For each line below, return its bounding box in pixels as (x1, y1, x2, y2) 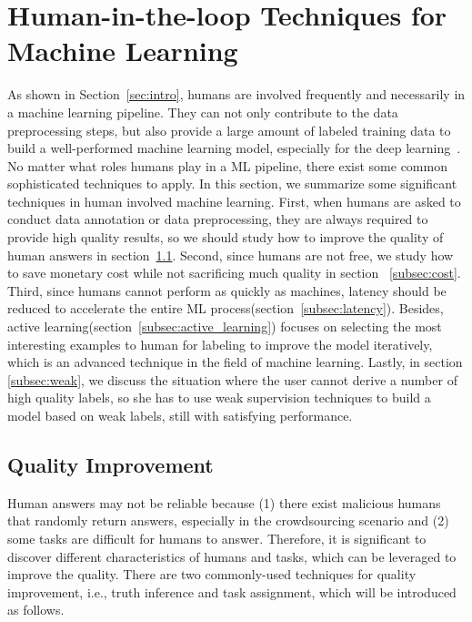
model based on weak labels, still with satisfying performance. (7, 406, 353, 424)
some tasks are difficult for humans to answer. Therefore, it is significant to (7, 528, 427, 547)
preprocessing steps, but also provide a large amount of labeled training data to (7, 120, 451, 139)
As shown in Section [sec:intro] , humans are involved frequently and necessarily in (7, 85, 466, 104)
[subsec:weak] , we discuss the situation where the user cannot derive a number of (7, 370, 457, 389)
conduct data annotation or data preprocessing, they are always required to (7, 209, 428, 229)
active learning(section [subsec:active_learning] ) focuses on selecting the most (7, 317, 442, 336)
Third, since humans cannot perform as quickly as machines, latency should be (7, 280, 447, 300)
